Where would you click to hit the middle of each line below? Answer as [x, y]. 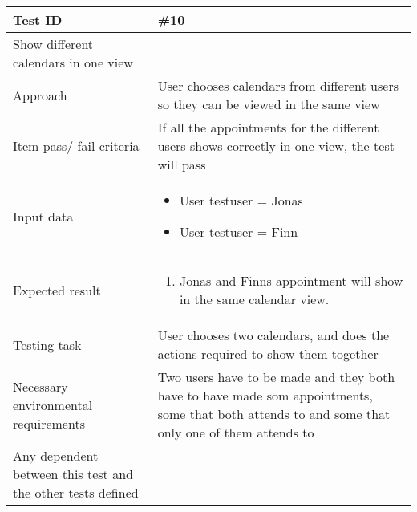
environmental [53, 404]
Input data [43, 216]
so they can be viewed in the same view [269, 104]
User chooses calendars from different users [278, 85]
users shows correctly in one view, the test [276, 146]
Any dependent [56, 455]
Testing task [47, 344]
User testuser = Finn [239, 232]
